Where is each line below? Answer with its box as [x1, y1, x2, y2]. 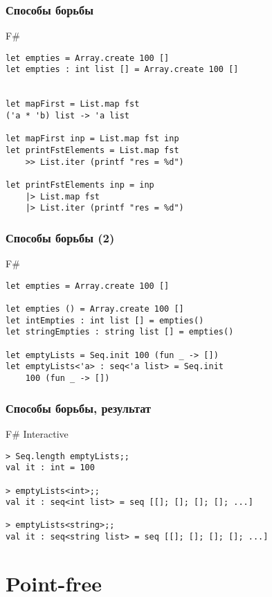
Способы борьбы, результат [6, 399, 152, 416]
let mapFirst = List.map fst [6, 99, 140, 109]
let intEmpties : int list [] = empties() [6, 315, 204, 326]
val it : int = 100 [6, 463, 95, 473]
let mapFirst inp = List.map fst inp [6, 134, 179, 144]
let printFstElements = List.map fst [6, 145, 179, 156]
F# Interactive [6, 426, 69, 440]
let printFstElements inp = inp [6, 180, 154, 190]
